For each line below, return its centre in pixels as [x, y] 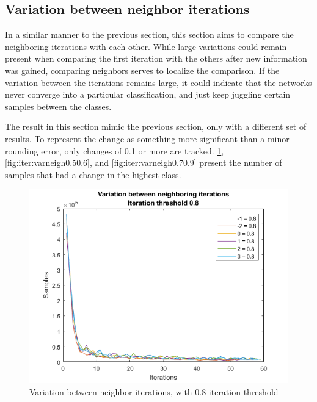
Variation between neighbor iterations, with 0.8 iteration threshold [154, 391]
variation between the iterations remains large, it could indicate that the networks [158, 82]
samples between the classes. [58, 106]
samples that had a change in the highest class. [93, 174]
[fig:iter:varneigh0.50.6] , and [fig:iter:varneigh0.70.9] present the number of [144, 163]
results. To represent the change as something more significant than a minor [147, 138]
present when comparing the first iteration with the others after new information [156, 58]
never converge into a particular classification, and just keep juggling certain [148, 94]
